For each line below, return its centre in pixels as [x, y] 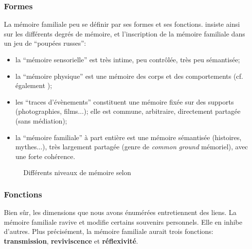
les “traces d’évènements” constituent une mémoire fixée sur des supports [125, 101]
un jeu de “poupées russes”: [45, 43]
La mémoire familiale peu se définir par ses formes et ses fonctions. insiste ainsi [122, 24]
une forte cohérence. [45, 156]
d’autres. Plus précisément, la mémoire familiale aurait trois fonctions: [109, 231]
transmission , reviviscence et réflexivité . [71, 240]
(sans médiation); [41, 120]
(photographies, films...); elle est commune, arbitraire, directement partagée [128, 111]
